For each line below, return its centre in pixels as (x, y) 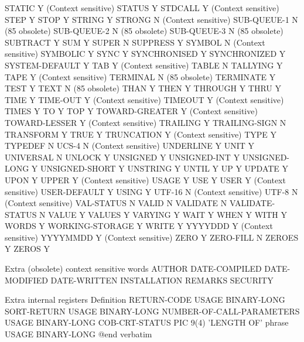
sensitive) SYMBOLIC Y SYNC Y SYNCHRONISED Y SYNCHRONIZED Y (145, 54)
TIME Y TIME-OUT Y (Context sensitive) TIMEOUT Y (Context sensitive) (144, 99)
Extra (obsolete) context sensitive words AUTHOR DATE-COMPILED (133, 269)
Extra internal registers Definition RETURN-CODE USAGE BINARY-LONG (145, 300)
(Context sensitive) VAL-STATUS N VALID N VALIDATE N (116, 203)
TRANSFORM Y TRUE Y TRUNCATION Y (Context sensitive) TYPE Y (141, 134)
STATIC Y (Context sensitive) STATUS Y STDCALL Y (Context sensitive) (142, 8)
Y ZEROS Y (27, 249)
